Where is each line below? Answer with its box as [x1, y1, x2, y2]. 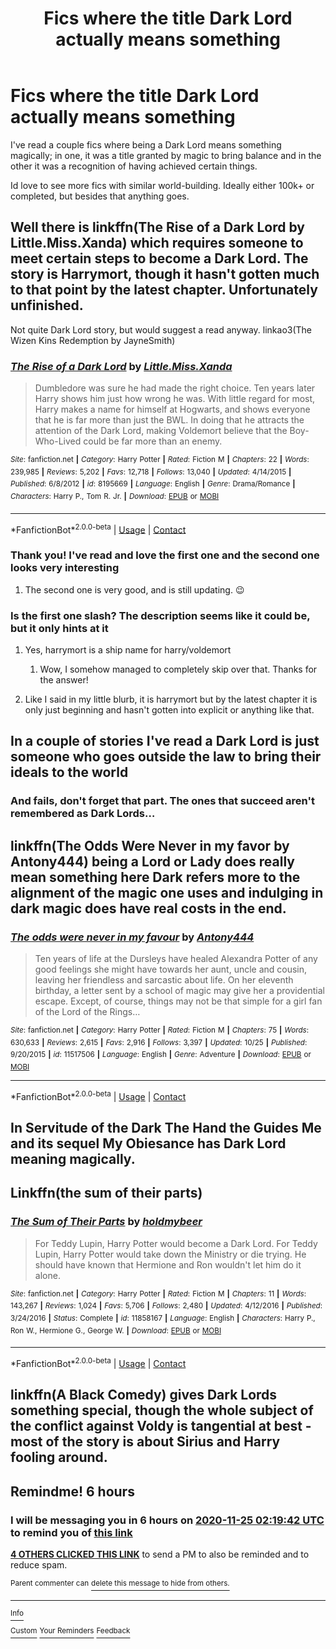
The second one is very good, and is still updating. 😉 [24, 583, 245, 596]
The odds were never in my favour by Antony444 [10, 930, 255, 944]
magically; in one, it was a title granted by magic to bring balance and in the [10, 149, 322, 161]
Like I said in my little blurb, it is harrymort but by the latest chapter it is [24, 693, 318, 705]
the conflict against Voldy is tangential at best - [10, 1418, 312, 1435]
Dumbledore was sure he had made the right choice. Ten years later [34, 382, 316, 394]
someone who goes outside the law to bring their [10, 748, 322, 766]
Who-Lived [34, 435, 82, 447]
